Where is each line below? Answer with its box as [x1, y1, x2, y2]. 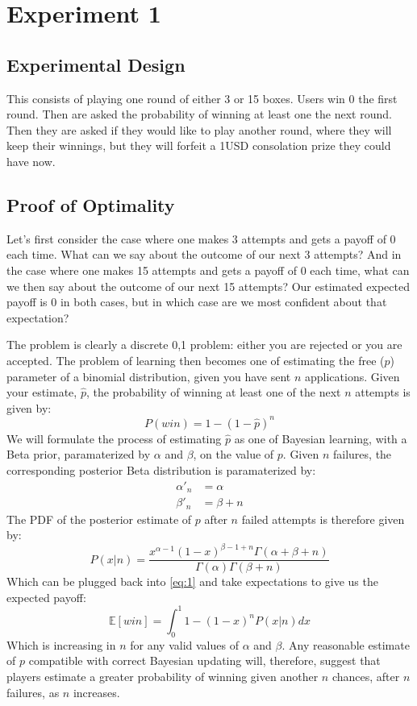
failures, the [333, 446, 392, 463]
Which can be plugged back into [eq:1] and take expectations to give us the [6, 573, 378, 590]
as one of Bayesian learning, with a [234, 430, 407, 446]
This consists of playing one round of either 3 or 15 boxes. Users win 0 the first [6, 89, 398, 106]
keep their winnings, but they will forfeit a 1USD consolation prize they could [6, 137, 391, 154]
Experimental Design [6, 52, 186, 77]
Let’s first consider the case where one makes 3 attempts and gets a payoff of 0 [6, 230, 396, 247]
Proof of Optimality [6, 192, 175, 217]
